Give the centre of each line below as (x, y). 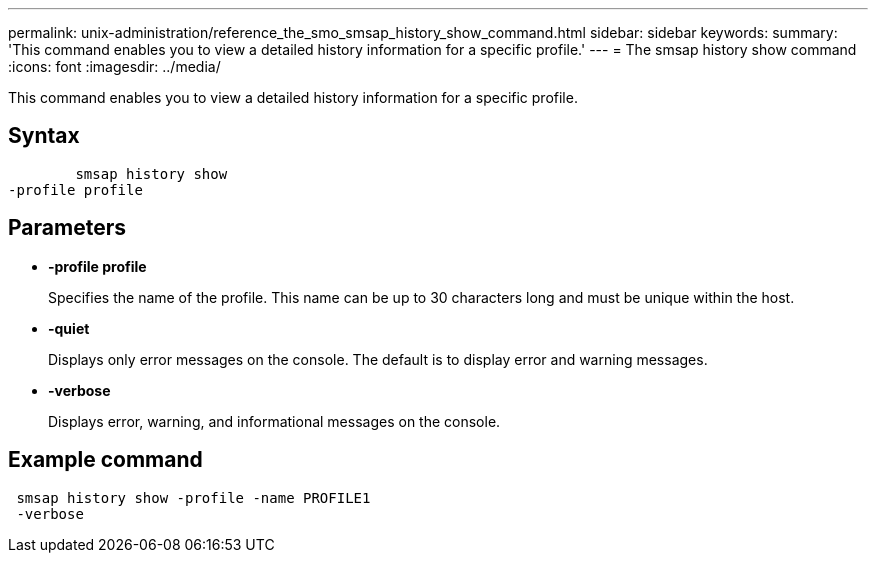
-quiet (69, 328)
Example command (105, 460)
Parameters (67, 228)
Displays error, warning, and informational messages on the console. (274, 421)
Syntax (44, 136)
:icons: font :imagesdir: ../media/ (114, 66)
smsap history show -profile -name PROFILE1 (193, 497)
